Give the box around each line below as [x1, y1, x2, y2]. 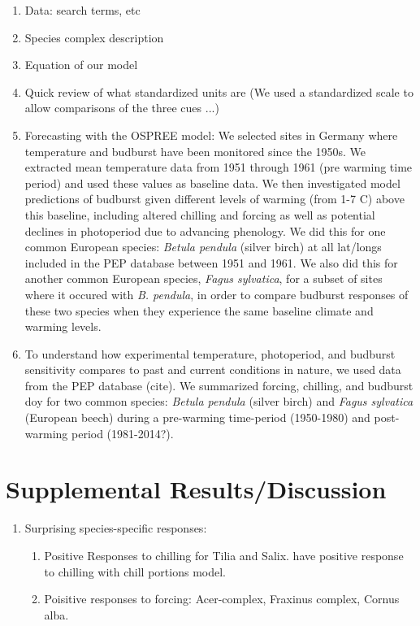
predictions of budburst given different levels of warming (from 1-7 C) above [24, 190, 405, 207]
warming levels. [24, 318, 102, 335]
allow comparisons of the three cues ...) [24, 99, 219, 116]
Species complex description [24, 28, 164, 46]
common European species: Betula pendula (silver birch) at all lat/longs [24, 238, 382, 255]
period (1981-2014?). [71, 424, 174, 441]
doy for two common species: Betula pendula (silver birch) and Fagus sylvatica [24, 393, 414, 410]
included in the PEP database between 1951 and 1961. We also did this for [24, 254, 398, 271]
